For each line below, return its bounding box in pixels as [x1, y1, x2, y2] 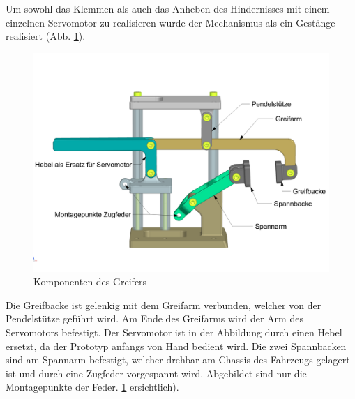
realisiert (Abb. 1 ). [6, 29, 86, 43]
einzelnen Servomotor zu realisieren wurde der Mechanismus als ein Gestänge [6, 15, 335, 29]
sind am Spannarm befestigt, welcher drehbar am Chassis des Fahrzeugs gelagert [6, 352, 350, 367]
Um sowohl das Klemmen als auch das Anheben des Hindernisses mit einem [6, 1, 330, 15]
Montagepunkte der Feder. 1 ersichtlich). [6, 379, 179, 394]
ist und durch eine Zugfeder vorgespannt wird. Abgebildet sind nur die [6, 366, 307, 380]
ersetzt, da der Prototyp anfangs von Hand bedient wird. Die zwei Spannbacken [6, 338, 347, 353]
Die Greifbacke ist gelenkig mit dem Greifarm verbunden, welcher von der [6, 297, 322, 312]
